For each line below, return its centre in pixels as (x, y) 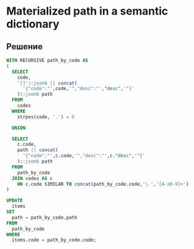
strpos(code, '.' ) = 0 (46, 117)
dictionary (33, 24)
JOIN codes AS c (32, 178)
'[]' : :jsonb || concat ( (47, 83)
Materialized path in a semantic (87, 11)
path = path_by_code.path (45, 217)
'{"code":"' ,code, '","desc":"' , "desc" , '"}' (78, 89)
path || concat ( (38, 150)
